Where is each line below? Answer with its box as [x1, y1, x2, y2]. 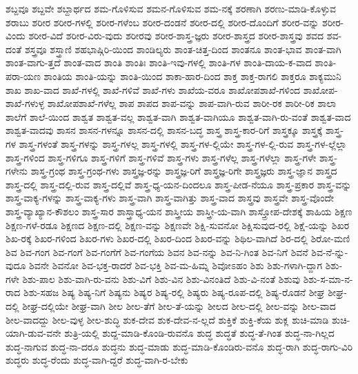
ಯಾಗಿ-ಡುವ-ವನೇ [6, 326, 61, 340]
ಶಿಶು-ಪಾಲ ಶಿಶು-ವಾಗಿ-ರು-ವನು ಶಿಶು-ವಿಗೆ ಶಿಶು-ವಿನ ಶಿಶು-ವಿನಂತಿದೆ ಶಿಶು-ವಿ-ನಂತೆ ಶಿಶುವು [22, 271, 301, 286]
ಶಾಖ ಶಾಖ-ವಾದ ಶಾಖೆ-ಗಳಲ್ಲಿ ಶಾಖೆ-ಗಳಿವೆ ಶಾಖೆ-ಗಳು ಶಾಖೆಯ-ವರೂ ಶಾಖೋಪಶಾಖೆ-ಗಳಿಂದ [6, 82, 301, 97]
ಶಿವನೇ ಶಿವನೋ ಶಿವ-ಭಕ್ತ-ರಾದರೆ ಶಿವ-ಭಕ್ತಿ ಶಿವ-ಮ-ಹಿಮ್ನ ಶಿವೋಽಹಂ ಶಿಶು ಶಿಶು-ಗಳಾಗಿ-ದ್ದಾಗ [29, 258, 323, 273]
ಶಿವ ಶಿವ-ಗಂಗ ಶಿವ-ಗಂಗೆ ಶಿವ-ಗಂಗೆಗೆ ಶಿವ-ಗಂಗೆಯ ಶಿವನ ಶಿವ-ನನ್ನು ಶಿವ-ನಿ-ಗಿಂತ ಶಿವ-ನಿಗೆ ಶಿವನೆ [6, 244, 308, 259]
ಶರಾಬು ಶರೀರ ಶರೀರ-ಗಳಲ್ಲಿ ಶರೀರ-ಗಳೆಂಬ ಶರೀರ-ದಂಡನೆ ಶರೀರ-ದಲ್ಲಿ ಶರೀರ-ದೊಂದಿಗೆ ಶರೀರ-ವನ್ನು [6, 14, 319, 29]
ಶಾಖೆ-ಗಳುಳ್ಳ [6, 96, 45, 110]
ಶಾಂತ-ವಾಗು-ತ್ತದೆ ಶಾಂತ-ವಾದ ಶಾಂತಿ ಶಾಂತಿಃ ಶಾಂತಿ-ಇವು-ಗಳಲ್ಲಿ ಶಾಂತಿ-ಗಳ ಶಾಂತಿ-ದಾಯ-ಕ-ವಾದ [6, 55, 312, 70]
